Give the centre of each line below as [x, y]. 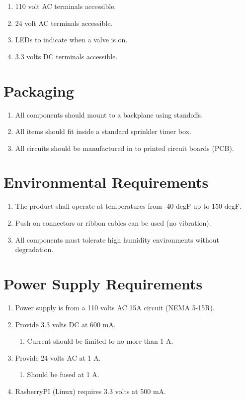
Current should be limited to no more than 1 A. [100, 341]
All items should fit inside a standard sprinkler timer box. [103, 131]
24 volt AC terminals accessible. [64, 23]
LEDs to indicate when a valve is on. [71, 40]
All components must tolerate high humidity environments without [117, 239]
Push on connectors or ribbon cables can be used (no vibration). [113, 223]
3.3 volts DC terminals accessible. [66, 56]
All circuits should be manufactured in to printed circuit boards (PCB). [124, 148]
